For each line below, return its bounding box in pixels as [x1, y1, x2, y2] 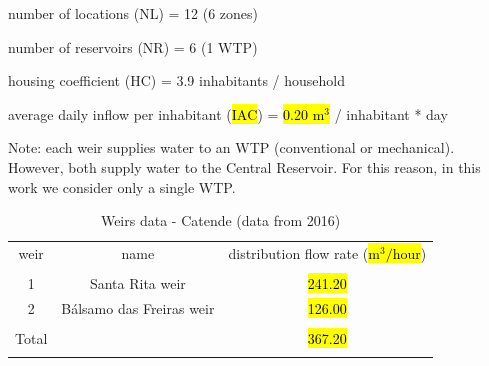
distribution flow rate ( [228, 243, 369, 263]
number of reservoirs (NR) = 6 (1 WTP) [8, 36, 258, 57]
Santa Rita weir [89, 273, 186, 294]
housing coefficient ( [8, 70, 131, 91]
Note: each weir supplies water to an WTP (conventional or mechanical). [8, 137, 455, 158]
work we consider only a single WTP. [8, 176, 236, 197]
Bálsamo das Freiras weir [61, 297, 215, 318]
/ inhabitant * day [334, 103, 448, 124]
